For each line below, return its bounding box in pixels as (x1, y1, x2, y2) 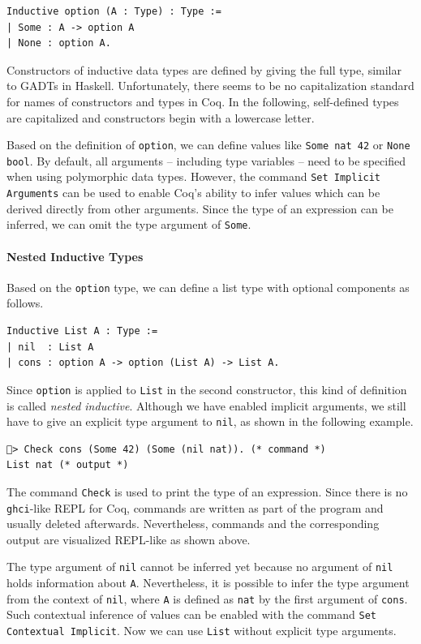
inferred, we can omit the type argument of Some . (6, 216, 251, 233)
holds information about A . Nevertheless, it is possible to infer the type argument (6, 574, 410, 591)
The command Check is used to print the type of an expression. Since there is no (6, 483, 408, 500)
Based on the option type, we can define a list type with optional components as (6, 278, 410, 295)
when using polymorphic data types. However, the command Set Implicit (6, 168, 381, 185)
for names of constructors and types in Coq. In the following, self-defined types (6, 92, 399, 109)
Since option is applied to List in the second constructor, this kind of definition (6, 380, 407, 397)
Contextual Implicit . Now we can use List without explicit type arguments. (6, 622, 397, 639)
